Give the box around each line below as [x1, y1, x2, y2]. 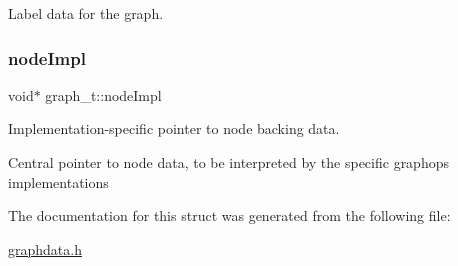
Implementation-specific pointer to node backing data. [8, 118, 340, 139]
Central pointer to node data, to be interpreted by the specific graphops [8, 152, 449, 172]
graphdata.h [8, 238, 82, 259]
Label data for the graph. [8, 3, 164, 23]
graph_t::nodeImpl [45, 84, 162, 105]
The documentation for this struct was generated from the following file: [8, 205, 451, 226]
